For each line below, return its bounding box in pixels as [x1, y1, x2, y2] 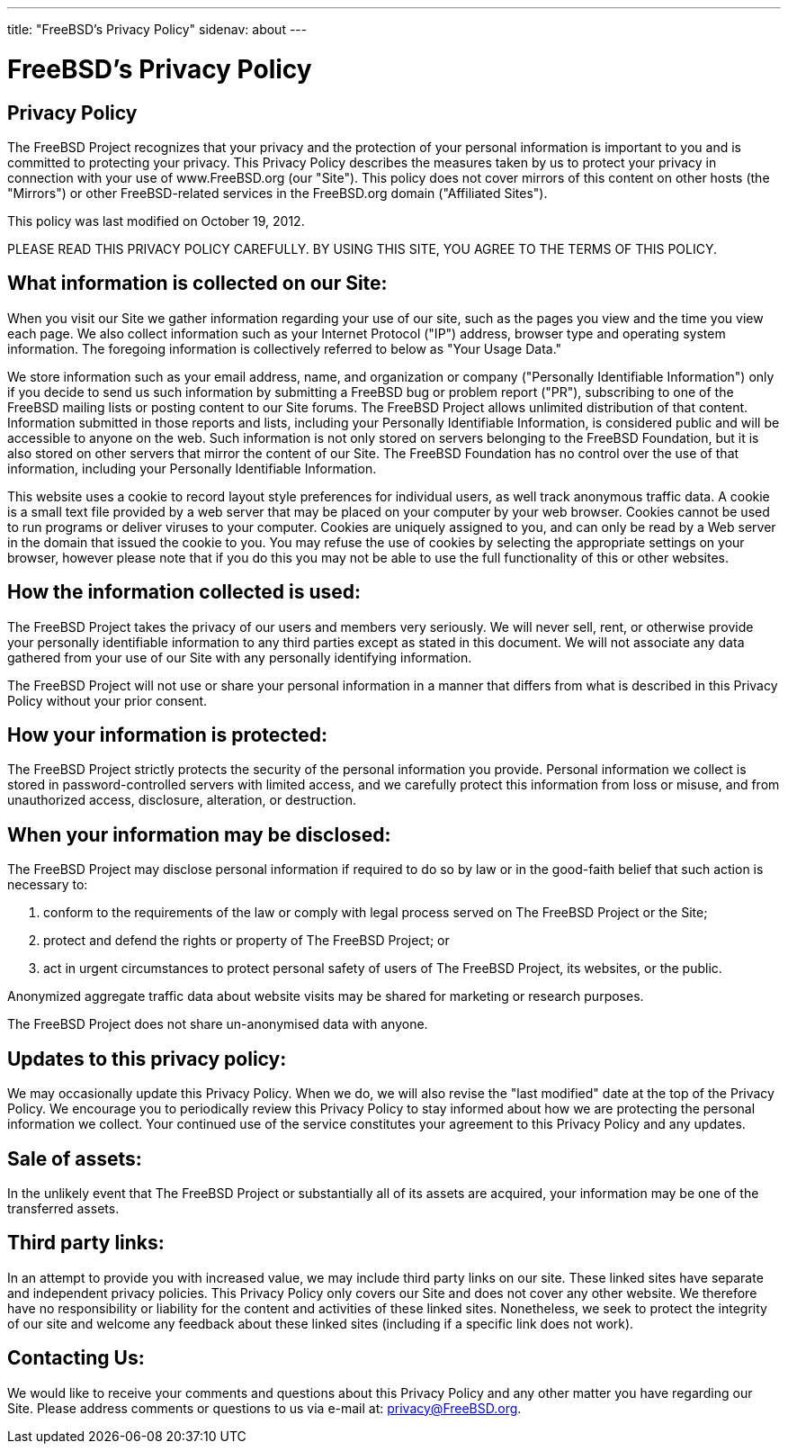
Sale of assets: [7, 1147, 142, 1170]
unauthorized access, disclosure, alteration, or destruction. [7, 792, 357, 808]
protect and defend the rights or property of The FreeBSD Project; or [43, 933, 450, 949]
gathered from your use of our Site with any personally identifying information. [7, 649, 472, 665]
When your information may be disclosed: [7, 823, 391, 846]
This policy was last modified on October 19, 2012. [7, 212, 305, 229]
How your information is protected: [7, 724, 327, 747]
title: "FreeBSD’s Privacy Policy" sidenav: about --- [7, 22, 308, 37]
